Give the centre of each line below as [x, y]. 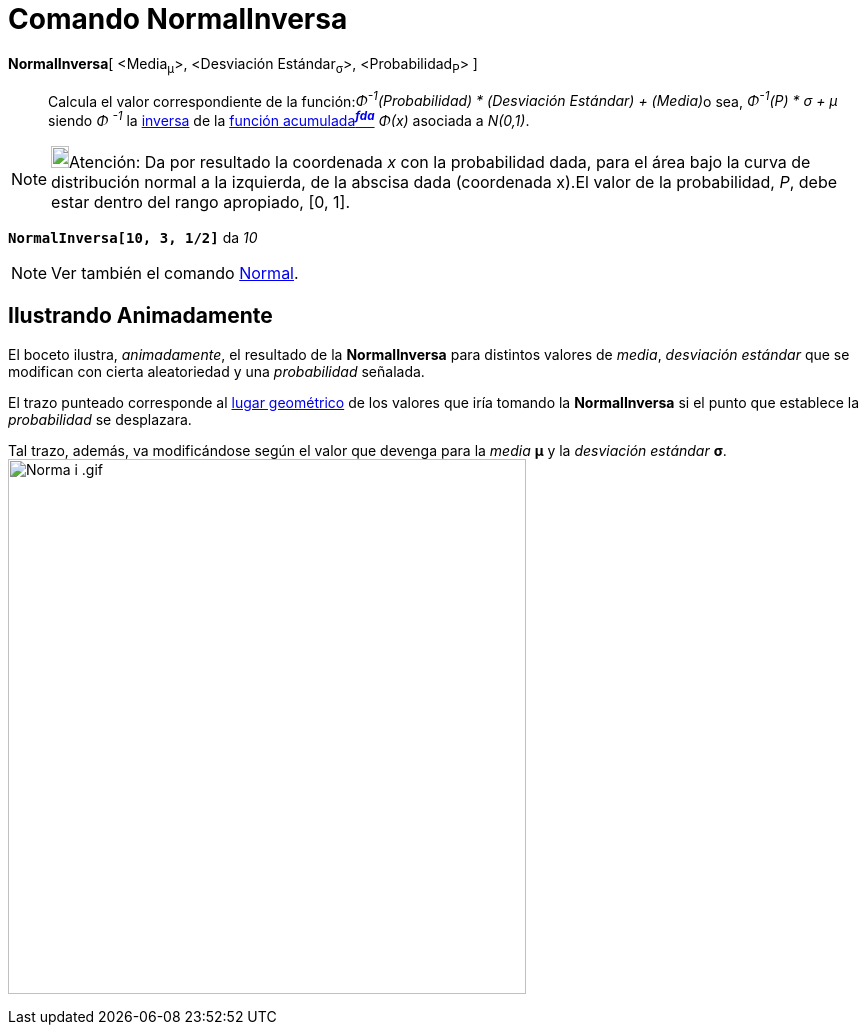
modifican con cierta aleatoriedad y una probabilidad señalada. [216, 371]
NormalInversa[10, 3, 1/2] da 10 [133, 237]
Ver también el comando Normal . [175, 272]
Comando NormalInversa [178, 19]
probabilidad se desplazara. [100, 419]
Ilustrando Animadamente [140, 316]
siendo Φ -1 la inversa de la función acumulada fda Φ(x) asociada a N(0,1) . [289, 119]
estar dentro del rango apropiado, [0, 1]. [201, 201]
